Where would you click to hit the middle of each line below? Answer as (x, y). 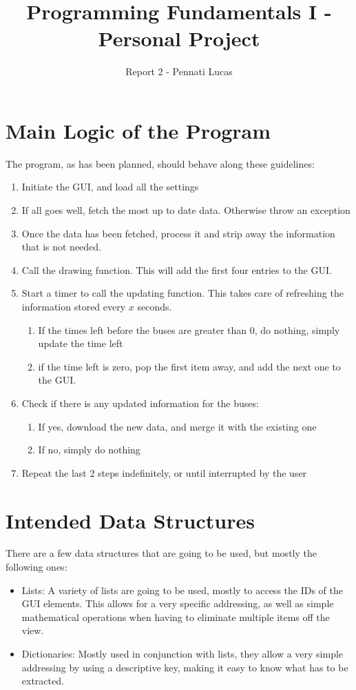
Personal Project (179, 38)
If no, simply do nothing (89, 450)
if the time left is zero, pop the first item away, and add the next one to (189, 366)
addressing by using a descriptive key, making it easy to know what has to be (185, 667)
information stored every (74, 306)
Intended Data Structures (130, 520)
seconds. (155, 306)
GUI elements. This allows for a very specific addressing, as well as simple (178, 603)
